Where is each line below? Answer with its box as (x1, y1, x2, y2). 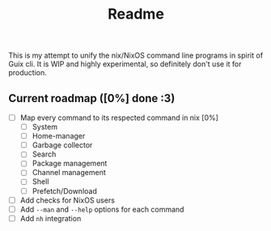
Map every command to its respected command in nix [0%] (19, 113, 218, 122)
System (32, 122, 58, 132)
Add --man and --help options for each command (19, 204, 184, 214)
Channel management (32, 168, 107, 178)
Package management (32, 159, 108, 169)
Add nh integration (19, 213, 82, 223)
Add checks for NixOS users (19, 195, 116, 205)
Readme (108, 5, 164, 24)
